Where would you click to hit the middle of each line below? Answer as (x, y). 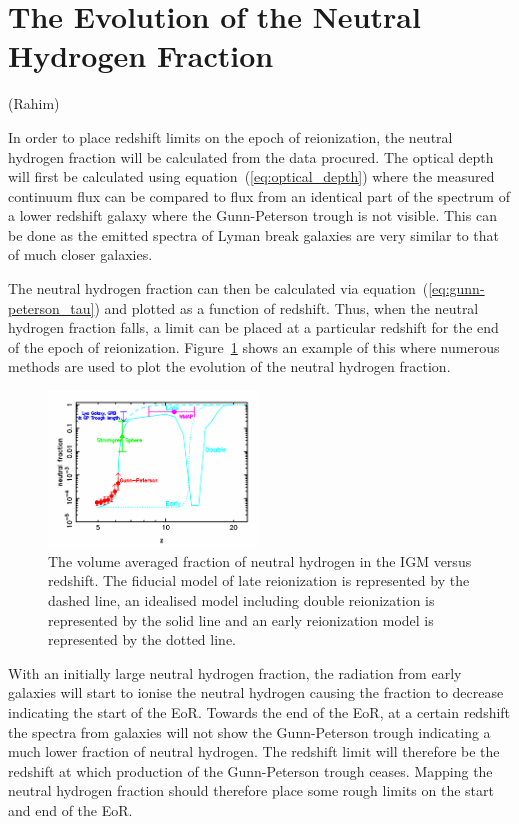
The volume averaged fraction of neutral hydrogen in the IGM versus (260, 560)
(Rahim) (34, 103)
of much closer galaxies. (80, 254)
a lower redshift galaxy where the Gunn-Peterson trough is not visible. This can (252, 215)
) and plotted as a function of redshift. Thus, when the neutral (286, 307)
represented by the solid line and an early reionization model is (241, 619)
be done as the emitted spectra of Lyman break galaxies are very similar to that (254, 234)
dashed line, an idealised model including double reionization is (241, 600)
